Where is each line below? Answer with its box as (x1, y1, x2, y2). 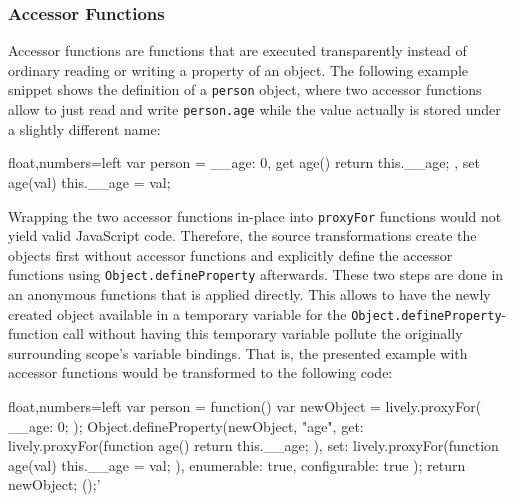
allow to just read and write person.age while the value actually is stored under (8, 99, 501, 120)
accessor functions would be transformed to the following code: (8, 362, 393, 383)
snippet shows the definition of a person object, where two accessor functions (8, 79, 482, 100)
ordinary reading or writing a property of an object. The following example (8, 59, 468, 80)
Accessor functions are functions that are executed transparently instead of (8, 40, 467, 61)
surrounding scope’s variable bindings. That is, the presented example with (8, 342, 468, 363)
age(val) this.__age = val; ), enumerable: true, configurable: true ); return (8, 454, 466, 475)
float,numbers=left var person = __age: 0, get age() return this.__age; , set (8, 152, 480, 173)
